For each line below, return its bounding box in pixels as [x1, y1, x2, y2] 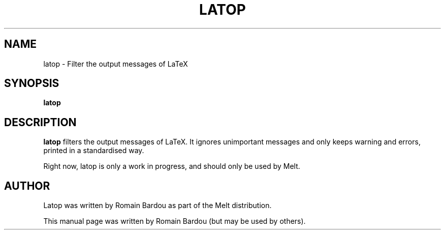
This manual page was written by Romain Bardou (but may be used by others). [43, 217, 306, 226]
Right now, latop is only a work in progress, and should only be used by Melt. [43, 162, 300, 171]
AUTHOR [4, 179, 50, 192]
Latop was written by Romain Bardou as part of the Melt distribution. [43, 201, 272, 210]
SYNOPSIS [4, 77, 59, 90]
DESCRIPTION [4, 115, 77, 129]
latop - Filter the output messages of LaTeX [43, 59, 188, 68]
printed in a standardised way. [43, 146, 144, 155]
